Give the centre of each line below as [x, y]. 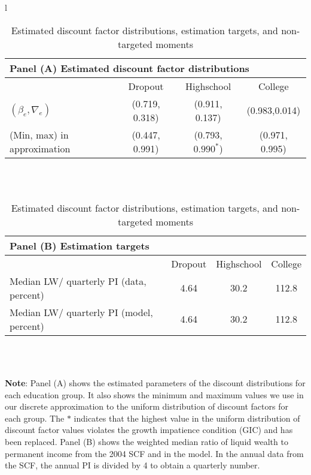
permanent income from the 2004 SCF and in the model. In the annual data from [154, 453]
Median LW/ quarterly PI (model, [81, 312]
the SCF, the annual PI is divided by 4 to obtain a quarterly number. [132, 465]
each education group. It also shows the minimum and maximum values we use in [154, 394]
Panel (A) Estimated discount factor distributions [129, 68]
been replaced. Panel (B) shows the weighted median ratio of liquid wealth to [147, 441]
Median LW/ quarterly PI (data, [78, 281]
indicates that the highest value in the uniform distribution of [187, 418]
